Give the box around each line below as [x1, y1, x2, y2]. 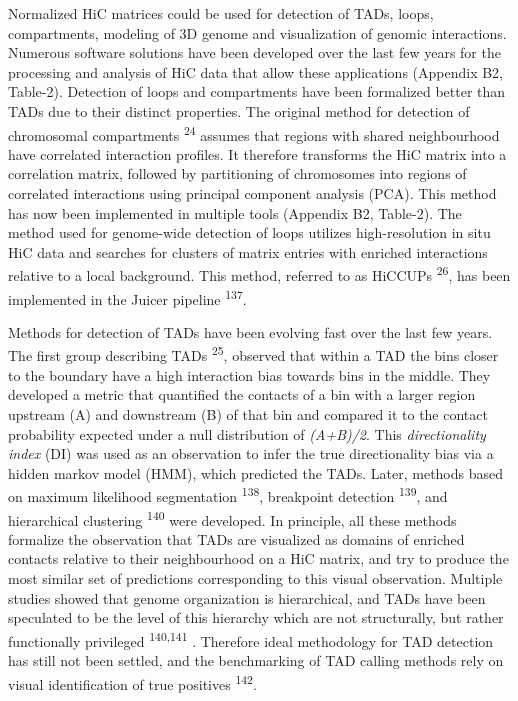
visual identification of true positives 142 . [8, 670, 257, 694]
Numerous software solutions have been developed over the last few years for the [8, 42, 501, 63]
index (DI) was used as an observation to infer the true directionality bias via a [8, 443, 494, 464]
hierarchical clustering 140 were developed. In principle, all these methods [8, 506, 457, 530]
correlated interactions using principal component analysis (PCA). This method [8, 183, 497, 203]
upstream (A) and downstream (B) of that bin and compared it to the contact [8, 403, 488, 424]
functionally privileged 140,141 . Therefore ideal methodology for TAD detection [8, 627, 494, 651]
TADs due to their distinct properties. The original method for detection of [8, 100, 470, 121]
